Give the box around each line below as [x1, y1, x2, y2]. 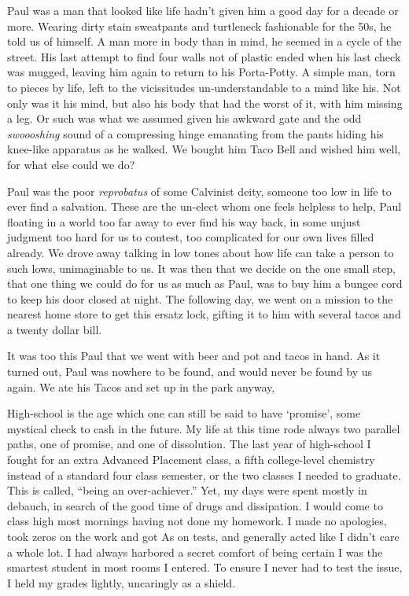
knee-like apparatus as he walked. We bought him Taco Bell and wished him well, [7, 141, 401, 157]
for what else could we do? [7, 156, 135, 172]
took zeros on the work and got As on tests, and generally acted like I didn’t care [7, 528, 400, 544]
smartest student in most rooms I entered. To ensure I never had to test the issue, [7, 559, 403, 576]
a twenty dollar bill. [7, 321, 102, 337]
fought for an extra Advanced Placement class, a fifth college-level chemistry [7, 451, 375, 468]
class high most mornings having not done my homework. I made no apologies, [7, 513, 387, 529]
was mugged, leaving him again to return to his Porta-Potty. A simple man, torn [7, 64, 396, 80]
